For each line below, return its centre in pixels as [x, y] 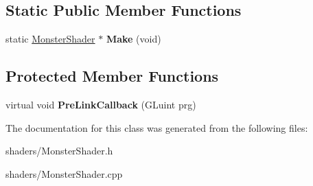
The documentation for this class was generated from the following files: [157, 127]
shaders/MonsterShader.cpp [64, 173]
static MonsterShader [50, 39]
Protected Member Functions [112, 76]
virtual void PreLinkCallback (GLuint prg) [101, 104]
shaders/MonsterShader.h [59, 151]
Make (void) [134, 39]
